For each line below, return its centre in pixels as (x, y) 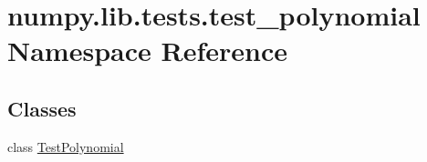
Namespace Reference (147, 51)
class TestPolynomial (66, 146)
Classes (42, 108)
